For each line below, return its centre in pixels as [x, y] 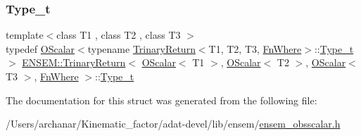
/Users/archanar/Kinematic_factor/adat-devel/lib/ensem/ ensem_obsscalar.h [173, 124]
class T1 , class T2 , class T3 [119, 35]
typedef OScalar [40, 48]
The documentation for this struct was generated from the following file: [161, 100]
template [25, 35]
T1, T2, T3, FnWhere [255, 48]
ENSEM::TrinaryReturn [74, 62]
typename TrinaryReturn [141, 48]
